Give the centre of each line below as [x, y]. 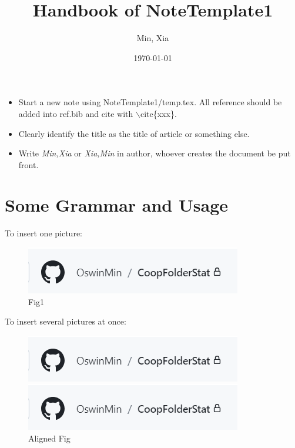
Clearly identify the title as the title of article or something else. [134, 133]
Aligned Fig [49, 438]
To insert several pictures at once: [66, 321]
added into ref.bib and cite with [76, 113]
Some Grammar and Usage [116, 205]
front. [29, 164]
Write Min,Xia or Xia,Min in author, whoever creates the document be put [155, 153]
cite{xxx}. [158, 113]
